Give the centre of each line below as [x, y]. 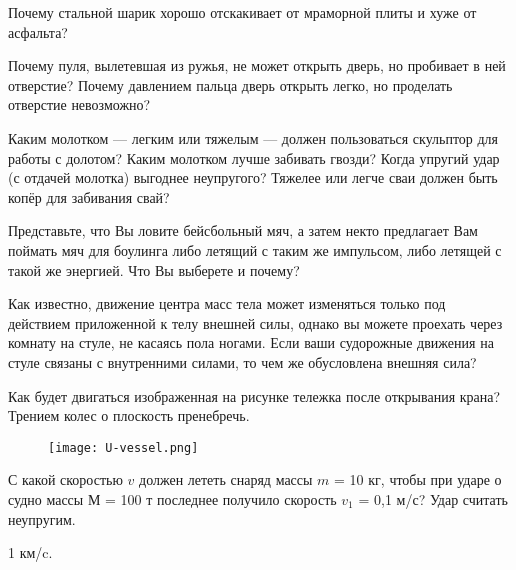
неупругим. [42, 518]
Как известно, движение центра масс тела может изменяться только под [227, 303]
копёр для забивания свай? [89, 196]
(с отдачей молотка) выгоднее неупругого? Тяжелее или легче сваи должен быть [253, 177]
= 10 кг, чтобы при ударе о [418, 479]
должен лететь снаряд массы [226, 479]
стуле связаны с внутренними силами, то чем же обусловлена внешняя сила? [242, 361]
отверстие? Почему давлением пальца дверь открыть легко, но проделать [230, 84]
